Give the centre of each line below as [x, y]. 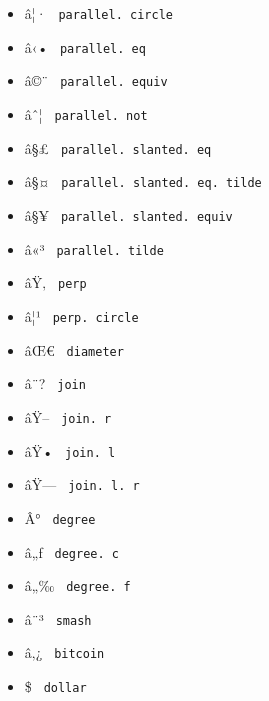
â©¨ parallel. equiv [96, 80]
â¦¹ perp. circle [81, 315]
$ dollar [55, 686]
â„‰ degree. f [77, 585]
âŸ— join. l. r [82, 484]
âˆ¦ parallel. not [86, 113]
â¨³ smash [58, 618]
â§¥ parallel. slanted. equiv [128, 214]
